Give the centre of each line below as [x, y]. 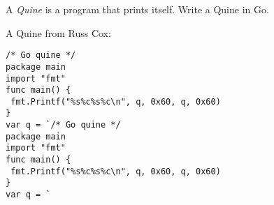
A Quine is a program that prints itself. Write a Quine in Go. [137, 9]
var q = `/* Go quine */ [63, 125]
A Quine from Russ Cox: [58, 32]
